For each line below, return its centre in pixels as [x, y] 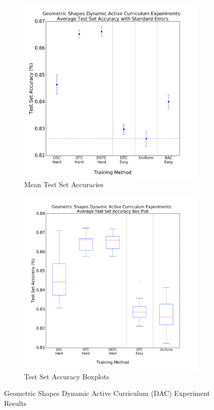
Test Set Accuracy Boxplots [67, 376]
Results [15, 403]
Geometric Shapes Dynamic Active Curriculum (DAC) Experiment [107, 393]
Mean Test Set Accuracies [64, 184]
